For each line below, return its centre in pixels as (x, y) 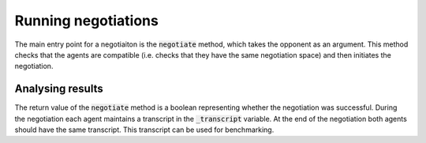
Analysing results (59, 89)
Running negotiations (87, 21)
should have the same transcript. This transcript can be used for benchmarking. (144, 130)
